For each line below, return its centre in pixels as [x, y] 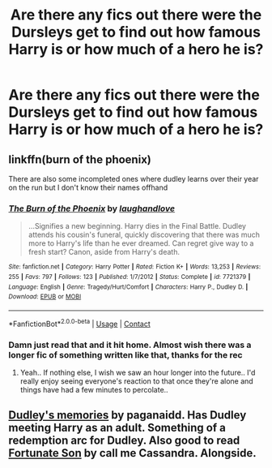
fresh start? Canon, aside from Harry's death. [104, 252]
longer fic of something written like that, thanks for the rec [125, 354]
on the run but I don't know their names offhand [88, 187]
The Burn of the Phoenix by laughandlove [92, 208]
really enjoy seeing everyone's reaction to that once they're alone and [136, 381]
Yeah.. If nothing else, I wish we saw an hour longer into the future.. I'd [138, 372]
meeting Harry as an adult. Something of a [117, 428]
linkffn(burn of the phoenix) [80, 159]
